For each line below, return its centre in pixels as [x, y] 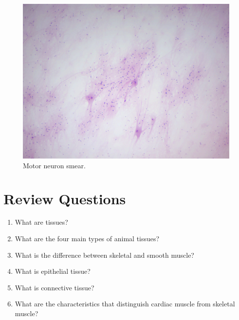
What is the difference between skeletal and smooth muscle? [104, 255]
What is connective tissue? [55, 287]
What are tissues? [41, 222]
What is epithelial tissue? [53, 271]
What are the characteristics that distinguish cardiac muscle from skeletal [125, 304]
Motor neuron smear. [54, 165]
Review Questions [65, 199]
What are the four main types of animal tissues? [87, 238]
